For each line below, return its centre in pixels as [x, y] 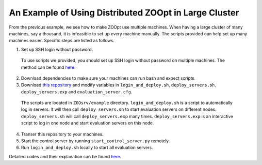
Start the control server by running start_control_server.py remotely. [95, 141]
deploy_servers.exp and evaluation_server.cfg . [77, 91]
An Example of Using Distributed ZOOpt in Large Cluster [124, 13]
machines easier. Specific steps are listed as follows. [62, 41]
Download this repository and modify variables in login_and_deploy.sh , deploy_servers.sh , [119, 85]
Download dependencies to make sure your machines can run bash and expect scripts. [108, 78]
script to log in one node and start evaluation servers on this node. [88, 123]
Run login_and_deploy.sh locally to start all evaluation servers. [87, 148]
